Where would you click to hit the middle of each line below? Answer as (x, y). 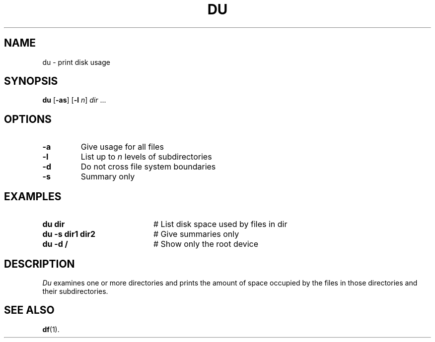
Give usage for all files (122, 147)
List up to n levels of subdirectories (146, 157)
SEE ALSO (29, 310)
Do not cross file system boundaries (148, 167)
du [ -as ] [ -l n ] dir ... (74, 100)
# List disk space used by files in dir (220, 224)
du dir (54, 224)
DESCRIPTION (39, 264)
